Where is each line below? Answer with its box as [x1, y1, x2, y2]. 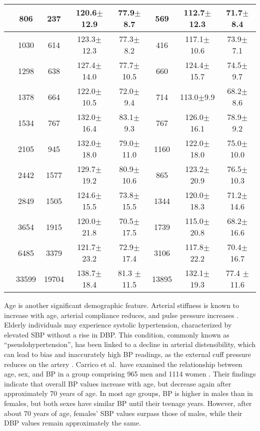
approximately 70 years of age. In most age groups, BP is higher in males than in [4, 388, 253, 398]
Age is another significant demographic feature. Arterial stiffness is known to [4, 300, 239, 310]
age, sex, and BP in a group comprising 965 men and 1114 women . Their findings [4, 368, 256, 379]
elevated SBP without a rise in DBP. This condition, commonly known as [4, 329, 229, 339]
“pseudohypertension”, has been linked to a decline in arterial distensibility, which [4, 339, 255, 349]
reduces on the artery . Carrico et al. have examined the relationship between [4, 358, 242, 369]
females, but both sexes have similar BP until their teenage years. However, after [4, 397, 252, 408]
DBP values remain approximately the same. [4, 417, 141, 428]
